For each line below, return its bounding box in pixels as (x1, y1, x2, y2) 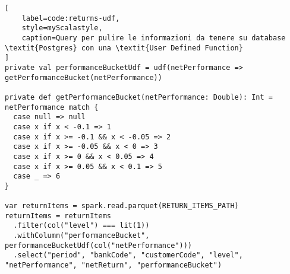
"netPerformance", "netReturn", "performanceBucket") (5, 261, 222, 270)
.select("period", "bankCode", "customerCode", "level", (13, 251, 243, 260)
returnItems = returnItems (5, 211, 111, 220)
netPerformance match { (5, 103, 99, 111)
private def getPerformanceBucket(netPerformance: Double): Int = (5, 93, 273, 101)
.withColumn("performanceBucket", (13, 231, 150, 240)
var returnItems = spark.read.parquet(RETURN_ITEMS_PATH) (5, 202, 239, 211)
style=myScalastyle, (21, 24, 103, 33)
